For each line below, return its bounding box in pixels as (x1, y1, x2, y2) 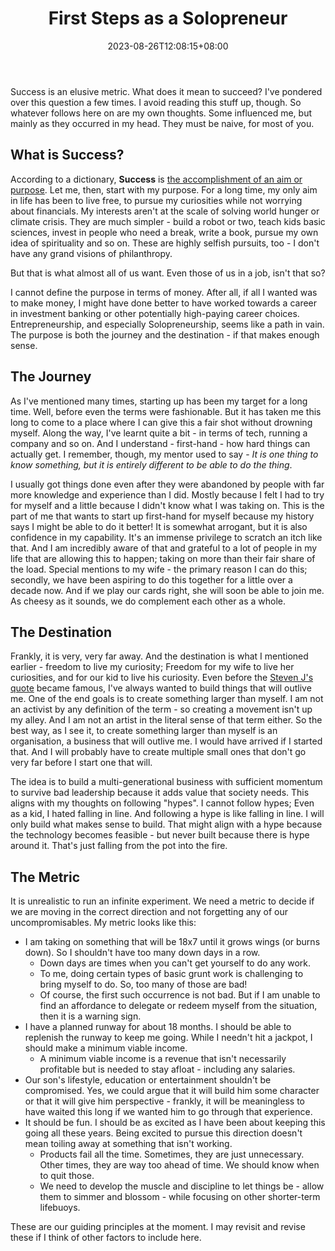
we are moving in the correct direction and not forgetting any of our (10, 906, 288, 918)
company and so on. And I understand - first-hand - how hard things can (10, 437, 311, 449)
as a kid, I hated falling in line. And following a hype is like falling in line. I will (10, 808, 325, 820)
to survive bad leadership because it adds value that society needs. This (10, 787, 310, 799)
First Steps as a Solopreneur (48, 7, 288, 30)
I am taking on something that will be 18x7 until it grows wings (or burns (24, 936, 321, 948)
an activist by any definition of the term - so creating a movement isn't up (10, 703, 313, 716)
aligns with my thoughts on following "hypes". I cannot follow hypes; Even (10, 797, 315, 809)
